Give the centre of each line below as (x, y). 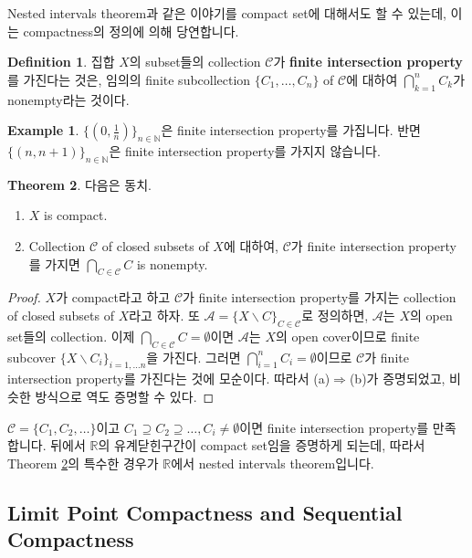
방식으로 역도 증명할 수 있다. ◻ (125, 396)
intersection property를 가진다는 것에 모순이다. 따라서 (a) (169, 379)
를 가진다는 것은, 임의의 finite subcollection (129, 79)
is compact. (76, 215)
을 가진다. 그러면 (194, 357)
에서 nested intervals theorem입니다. (273, 463)
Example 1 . (43, 130)
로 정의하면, (335, 315)
